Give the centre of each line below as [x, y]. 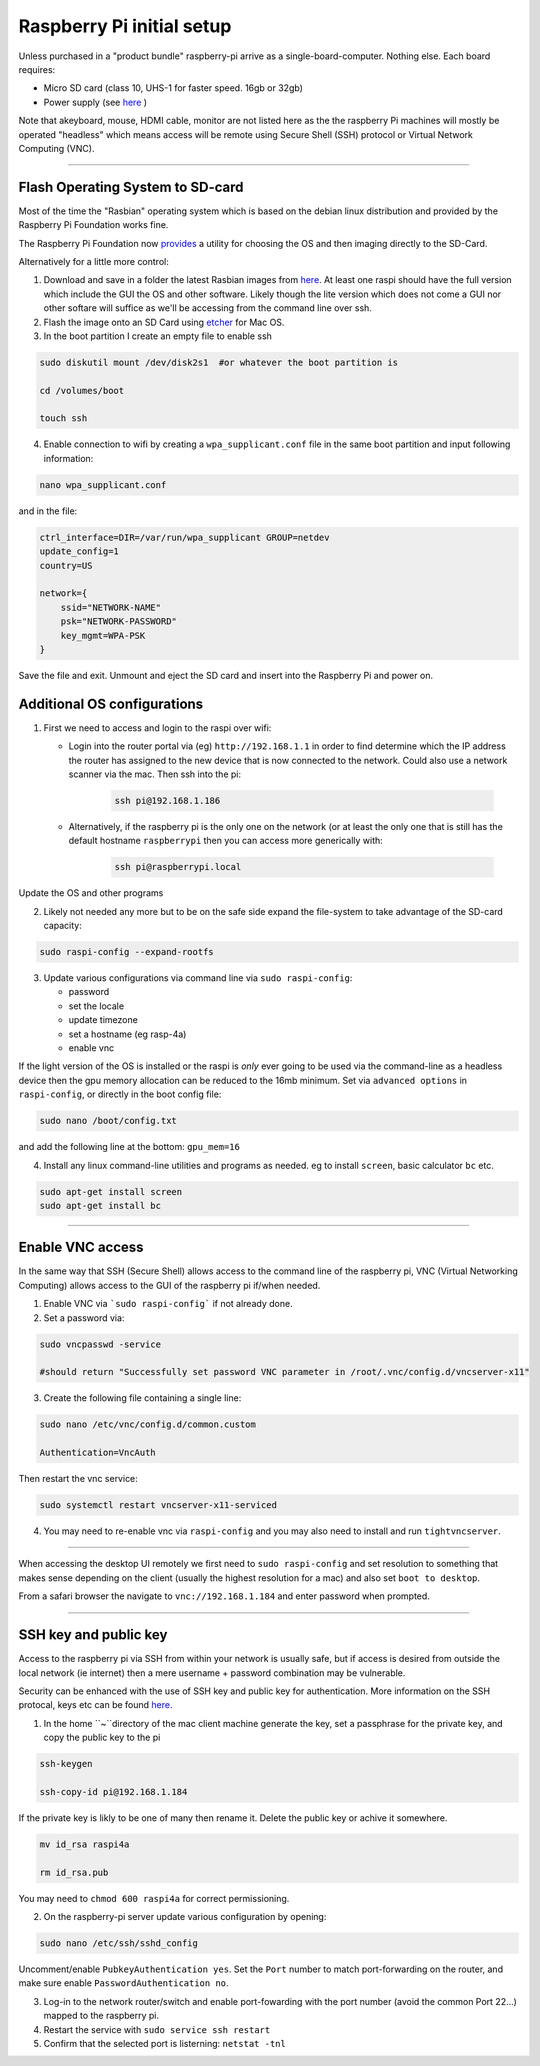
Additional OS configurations [111, 703]
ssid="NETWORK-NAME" [111, 607]
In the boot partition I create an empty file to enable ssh [157, 336]
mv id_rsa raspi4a [84, 1844]
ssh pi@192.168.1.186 [167, 800]
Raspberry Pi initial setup [125, 26]
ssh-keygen [66, 1764]
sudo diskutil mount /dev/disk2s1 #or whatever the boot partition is [219, 362]
